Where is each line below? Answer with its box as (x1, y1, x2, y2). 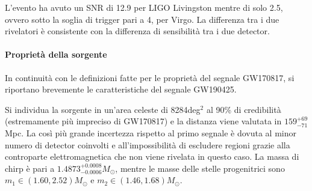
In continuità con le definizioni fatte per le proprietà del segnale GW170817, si (5, 71, 295, 83)
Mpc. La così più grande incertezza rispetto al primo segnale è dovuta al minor (5, 126, 296, 139)
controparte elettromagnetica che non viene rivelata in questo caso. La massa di (5, 150, 299, 163)
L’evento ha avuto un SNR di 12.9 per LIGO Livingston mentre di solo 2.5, (5, 1, 283, 13)
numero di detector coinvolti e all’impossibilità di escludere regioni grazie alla (5, 138, 290, 151)
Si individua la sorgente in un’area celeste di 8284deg (5, 103, 201, 115)
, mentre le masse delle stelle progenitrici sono (115, 162, 285, 174)
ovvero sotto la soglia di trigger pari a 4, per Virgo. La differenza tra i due (5, 13, 279, 25)
